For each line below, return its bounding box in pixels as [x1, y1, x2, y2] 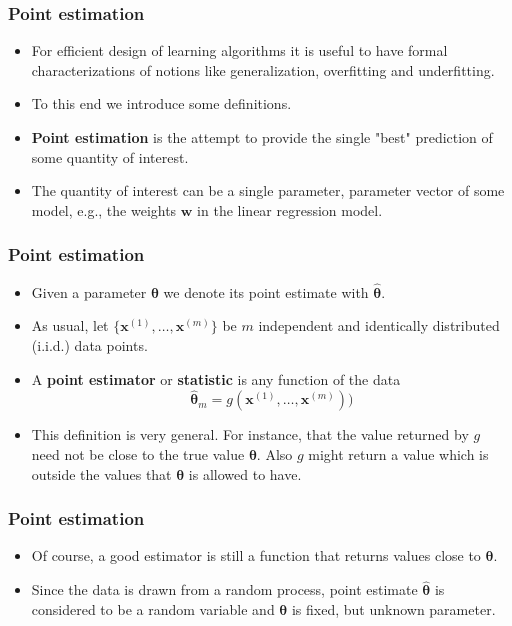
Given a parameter [31, 281, 147, 302]
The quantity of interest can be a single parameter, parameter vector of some [31, 180, 505, 201]
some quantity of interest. [31, 146, 189, 167]
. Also [256, 444, 293, 464]
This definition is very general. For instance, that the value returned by [31, 424, 469, 445]
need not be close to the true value [31, 444, 245, 464]
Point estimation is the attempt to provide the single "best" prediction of [31, 127, 493, 147]
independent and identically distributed [258, 315, 500, 336]
